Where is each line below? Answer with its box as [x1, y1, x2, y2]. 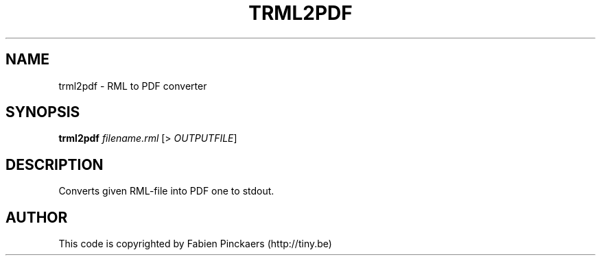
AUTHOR [5, 208, 68, 226]
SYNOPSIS [5, 103, 80, 121]
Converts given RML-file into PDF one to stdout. [58, 185, 274, 197]
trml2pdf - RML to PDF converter [58, 79, 207, 92]
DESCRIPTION [5, 156, 104, 173]
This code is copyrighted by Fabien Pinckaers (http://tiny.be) [58, 238, 332, 250]
